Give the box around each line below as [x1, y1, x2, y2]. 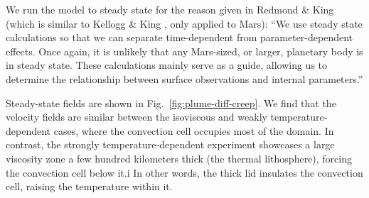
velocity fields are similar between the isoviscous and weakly [6, 109, 267, 124]
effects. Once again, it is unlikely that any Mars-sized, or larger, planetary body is [6, 43, 363, 58]
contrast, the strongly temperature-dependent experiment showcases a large [6, 137, 335, 152]
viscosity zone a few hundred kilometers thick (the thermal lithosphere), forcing [6, 150, 353, 165]
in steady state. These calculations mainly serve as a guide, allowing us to [6, 57, 328, 72]
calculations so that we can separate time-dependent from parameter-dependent [6, 30, 353, 45]
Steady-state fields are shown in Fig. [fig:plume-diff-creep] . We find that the [6, 95, 336, 110]
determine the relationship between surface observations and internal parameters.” [6, 71, 363, 86]
